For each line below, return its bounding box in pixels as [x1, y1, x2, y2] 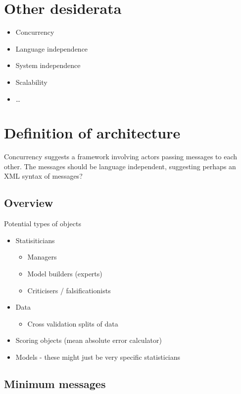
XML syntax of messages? [4, 171, 83, 181]
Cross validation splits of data [27, 318, 118, 328]
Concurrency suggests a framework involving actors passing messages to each [4, 151, 237, 162]
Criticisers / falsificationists [27, 285, 111, 295]
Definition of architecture [4, 123, 181, 143]
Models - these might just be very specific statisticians [15, 351, 181, 362]
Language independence [15, 43, 88, 54]
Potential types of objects [4, 218, 81, 229]
